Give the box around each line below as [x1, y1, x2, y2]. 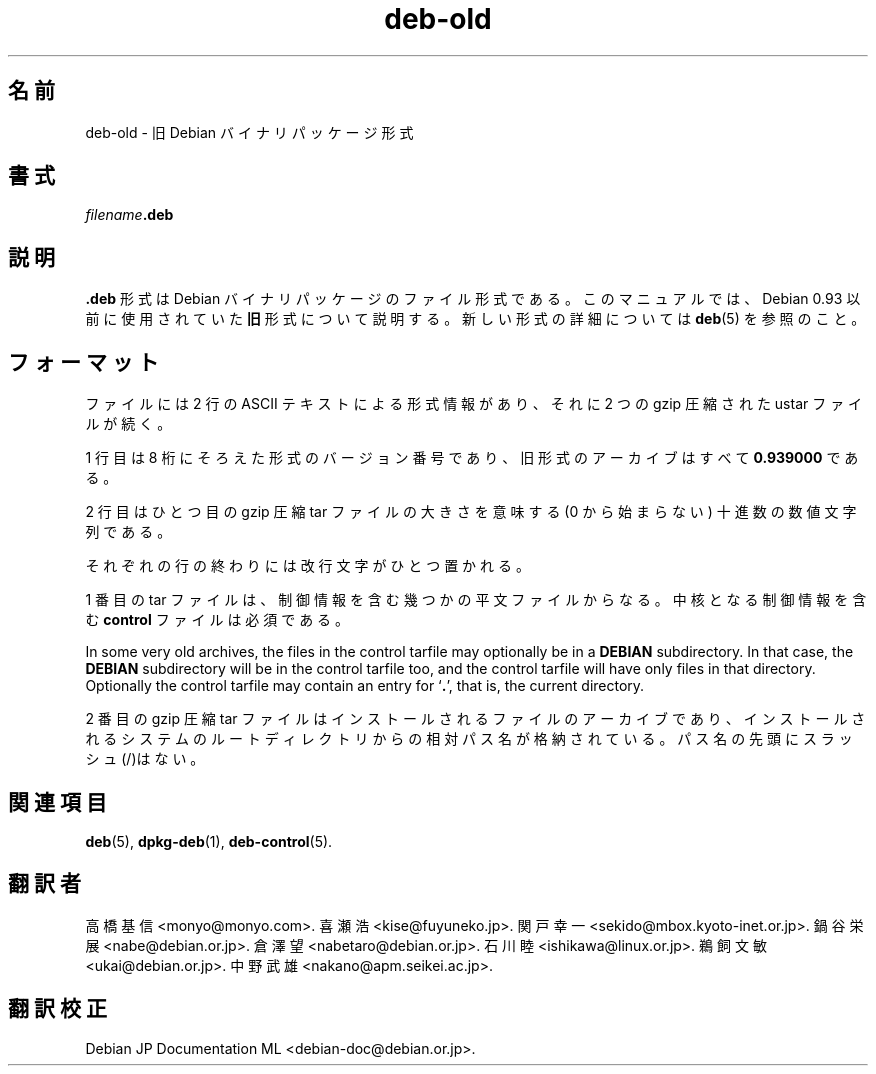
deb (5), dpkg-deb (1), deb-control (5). [85, 832, 333, 850]
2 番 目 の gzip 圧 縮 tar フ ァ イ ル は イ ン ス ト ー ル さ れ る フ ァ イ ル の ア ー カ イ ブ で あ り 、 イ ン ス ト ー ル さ [85, 710, 866, 728]
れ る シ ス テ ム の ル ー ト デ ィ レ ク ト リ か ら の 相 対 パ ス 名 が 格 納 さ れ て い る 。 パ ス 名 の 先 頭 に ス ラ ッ [85, 730, 853, 748]
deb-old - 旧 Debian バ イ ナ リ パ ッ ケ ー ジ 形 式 [85, 123, 414, 141]
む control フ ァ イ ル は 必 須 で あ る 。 [85, 611, 350, 629]
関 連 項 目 [8, 789, 107, 815]
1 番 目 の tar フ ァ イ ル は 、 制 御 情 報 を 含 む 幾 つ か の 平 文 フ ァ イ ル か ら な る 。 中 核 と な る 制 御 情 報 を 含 [85, 591, 867, 609]
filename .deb [85, 206, 174, 224]
